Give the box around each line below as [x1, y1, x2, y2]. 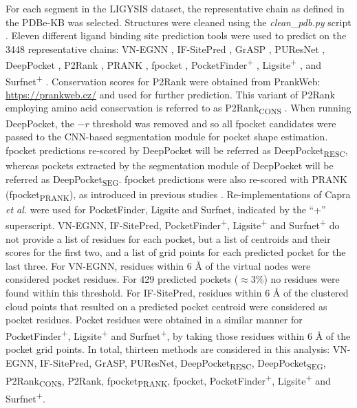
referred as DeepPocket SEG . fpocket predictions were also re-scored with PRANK [6, 171, 348, 188]
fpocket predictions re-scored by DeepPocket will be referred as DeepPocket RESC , [6, 142, 348, 159]
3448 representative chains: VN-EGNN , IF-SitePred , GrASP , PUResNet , [6, 41, 325, 56]
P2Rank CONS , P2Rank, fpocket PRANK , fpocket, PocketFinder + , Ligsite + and [6, 371, 331, 389]
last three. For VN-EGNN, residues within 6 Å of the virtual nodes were [6, 258, 311, 272]
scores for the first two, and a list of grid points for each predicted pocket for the [6, 245, 346, 259]
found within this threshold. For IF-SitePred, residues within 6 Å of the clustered [6, 285, 349, 299]
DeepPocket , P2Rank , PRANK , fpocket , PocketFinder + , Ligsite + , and [6, 56, 322, 72]
